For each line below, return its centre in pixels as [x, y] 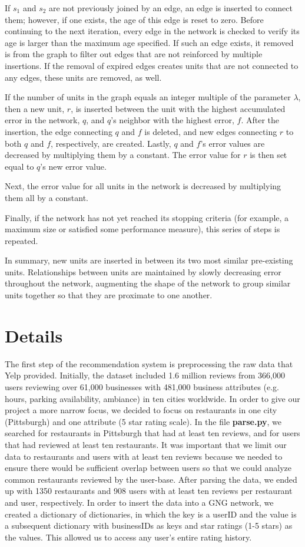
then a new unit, [35, 108]
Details [34, 335]
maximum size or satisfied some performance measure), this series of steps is [142, 229]
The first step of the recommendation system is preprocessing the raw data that [149, 363]
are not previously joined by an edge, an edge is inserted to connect [171, 8]
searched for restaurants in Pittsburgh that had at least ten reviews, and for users [152, 433]
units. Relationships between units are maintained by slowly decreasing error [143, 271]
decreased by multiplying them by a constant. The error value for [123, 155]
